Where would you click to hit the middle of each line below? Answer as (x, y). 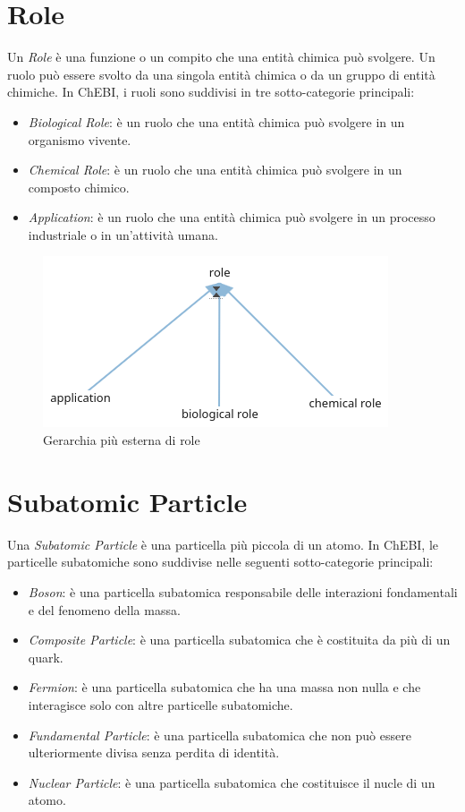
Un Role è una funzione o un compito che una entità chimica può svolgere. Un (221, 57)
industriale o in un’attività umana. (123, 234)
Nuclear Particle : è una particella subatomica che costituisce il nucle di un (232, 782)
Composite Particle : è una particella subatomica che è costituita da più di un (239, 640)
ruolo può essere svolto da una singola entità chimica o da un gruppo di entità (221, 74)
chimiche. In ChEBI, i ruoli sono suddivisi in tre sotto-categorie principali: (211, 92)
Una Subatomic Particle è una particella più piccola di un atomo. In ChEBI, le (223, 544)
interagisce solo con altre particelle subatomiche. (161, 704)
